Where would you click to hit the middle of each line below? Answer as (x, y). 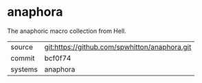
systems (24, 69)
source (22, 47)
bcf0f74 (58, 58)
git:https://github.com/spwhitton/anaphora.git (118, 47)
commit (23, 58)
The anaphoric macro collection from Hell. (67, 31)
